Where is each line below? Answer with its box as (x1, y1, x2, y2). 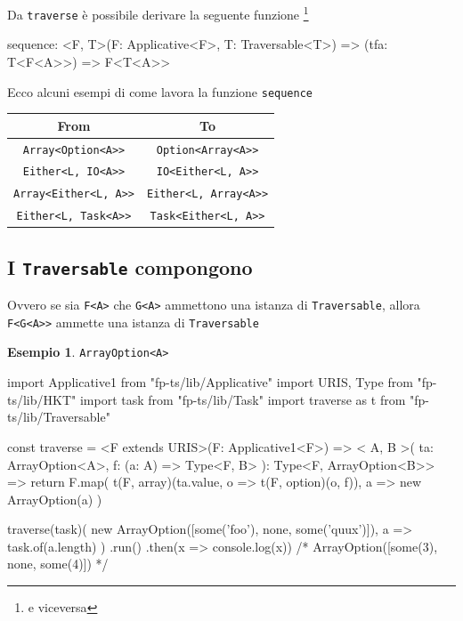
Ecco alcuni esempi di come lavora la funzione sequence (7, 82, 313, 101)
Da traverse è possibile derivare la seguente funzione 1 (7, 3, 309, 23)
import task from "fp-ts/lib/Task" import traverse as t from (79, 390, 406, 408)
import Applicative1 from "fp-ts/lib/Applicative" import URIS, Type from (7, 373, 413, 391)
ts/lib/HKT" (7, 390, 77, 408)
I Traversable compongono (7, 253, 253, 280)
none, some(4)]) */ (7, 554, 109, 573)
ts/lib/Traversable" (7, 407, 110, 426)
